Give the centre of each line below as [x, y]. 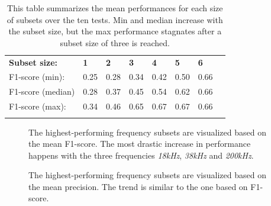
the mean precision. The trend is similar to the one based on [138, 186]
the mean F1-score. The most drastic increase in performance [140, 144]
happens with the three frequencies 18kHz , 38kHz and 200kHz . [141, 155]
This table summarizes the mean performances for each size [115, 8]
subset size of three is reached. [115, 42]
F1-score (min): [37, 77]
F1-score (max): [38, 106]
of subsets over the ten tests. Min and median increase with [115, 19]
